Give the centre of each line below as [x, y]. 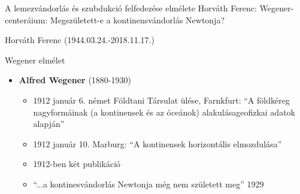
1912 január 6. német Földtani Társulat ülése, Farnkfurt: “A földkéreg [161, 100]
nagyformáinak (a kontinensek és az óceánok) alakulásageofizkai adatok [164, 112]
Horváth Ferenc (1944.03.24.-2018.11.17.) [80, 40]
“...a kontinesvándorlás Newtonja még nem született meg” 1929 [149, 184]
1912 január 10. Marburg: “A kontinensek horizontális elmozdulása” [157, 143]
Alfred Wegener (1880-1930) [75, 80]
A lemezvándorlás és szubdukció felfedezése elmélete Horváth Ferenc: [131, 8]
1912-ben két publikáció [77, 164]
